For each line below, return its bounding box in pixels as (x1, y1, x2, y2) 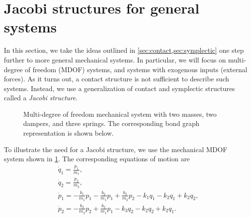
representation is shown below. (23, 128, 114, 138)
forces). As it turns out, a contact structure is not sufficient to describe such (4, 74, 229, 84)
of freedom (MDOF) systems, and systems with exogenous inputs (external (25, 64, 248, 74)
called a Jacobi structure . (4, 93, 78, 103)
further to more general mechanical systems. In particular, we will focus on (4, 54, 226, 64)
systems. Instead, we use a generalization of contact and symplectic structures (4, 83, 235, 93)
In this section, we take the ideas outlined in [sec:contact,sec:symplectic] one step (4, 45, 244, 55)
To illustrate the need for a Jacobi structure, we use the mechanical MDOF (4, 144, 227, 154)
